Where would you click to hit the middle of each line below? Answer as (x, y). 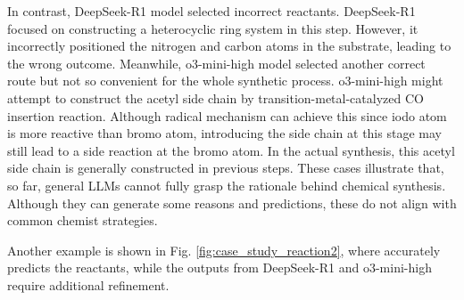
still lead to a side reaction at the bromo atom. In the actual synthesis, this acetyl (231, 150)
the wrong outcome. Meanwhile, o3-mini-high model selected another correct (216, 63)
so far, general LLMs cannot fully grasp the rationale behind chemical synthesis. (227, 185)
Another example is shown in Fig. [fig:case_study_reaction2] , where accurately (224, 250)
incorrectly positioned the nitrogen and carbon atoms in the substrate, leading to (229, 46)
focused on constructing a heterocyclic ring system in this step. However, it (213, 28)
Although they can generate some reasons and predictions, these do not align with (232, 203)
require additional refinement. (88, 284)
